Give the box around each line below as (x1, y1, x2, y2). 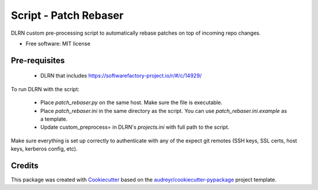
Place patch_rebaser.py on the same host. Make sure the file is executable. (40, 99, 223, 106)
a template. (40, 115, 68, 122)
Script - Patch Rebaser (11, 9, 124, 22)
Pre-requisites (11, 55, 65, 65)
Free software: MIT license (25, 40, 91, 47)
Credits (11, 161, 39, 171)
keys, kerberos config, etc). (11, 145, 78, 152)
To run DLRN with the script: (11, 85, 79, 92)
